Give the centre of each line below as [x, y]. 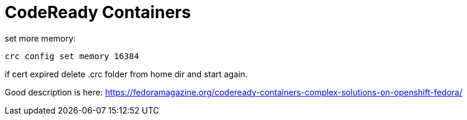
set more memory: [40, 38]
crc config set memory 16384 [72, 56]
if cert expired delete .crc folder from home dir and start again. [126, 74]
